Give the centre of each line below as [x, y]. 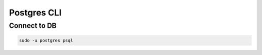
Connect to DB [33, 26]
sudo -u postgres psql [46, 40]
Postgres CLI [35, 13]
